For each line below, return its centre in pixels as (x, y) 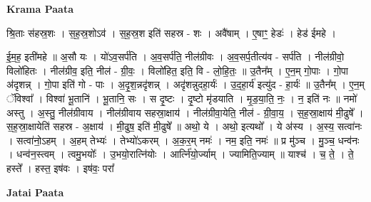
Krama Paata (40, 9)
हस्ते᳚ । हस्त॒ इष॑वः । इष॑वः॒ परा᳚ (60, 168)
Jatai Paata (35, 192)
